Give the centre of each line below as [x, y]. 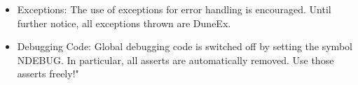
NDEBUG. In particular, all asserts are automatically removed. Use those [175, 60]
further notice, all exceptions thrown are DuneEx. [124, 23]
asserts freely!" [48, 74]
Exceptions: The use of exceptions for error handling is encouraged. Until [174, 9]
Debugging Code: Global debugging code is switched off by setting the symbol [185, 46]
